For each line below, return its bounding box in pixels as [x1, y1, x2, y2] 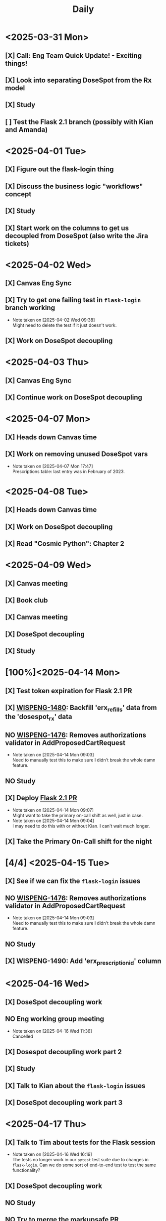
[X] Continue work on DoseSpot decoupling [5, 393, 143, 402]
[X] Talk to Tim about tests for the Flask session [5, 1138, 156, 1146]
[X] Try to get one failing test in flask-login [5, 296, 141, 304]
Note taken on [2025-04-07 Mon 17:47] [12, 463, 93, 469]
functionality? [12, 1167, 41, 1173]
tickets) [5, 239, 30, 247]
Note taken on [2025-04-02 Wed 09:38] [12, 317, 95, 323]
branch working [5, 304, 55, 312]
